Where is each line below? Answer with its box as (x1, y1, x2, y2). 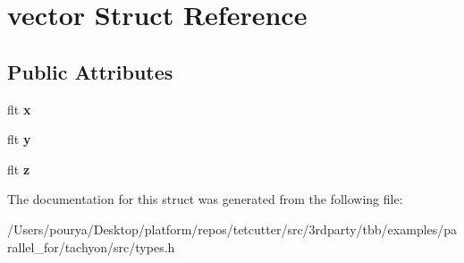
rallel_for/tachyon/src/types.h (7, 237, 175, 256)
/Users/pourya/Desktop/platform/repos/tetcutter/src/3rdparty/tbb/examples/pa (7, 219, 458, 238)
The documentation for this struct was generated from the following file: (7, 190, 403, 208)
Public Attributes (7, 57, 173, 85)
